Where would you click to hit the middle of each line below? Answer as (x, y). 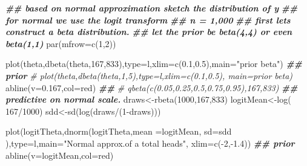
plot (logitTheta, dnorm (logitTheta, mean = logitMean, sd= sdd (119, 131)
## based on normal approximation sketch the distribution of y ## (152, 8)
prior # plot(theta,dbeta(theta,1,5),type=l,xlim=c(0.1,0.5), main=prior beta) (149, 75)
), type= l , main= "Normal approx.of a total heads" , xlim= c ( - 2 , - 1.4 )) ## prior (150, 143)
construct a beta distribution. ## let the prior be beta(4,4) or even (149, 32)
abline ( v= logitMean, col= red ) (60, 155)
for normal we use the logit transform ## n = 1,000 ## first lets (148, 20)
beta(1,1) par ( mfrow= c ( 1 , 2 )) (61, 43)
